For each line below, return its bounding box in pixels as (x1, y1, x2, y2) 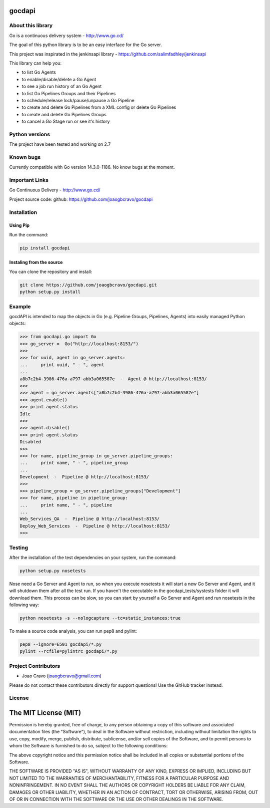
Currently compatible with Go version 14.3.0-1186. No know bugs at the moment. (9, 164, 175, 170)
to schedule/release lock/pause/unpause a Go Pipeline (21, 97, 134, 103)
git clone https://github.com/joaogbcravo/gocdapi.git (19, 282, 157, 288)
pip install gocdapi (19, 245, 70, 250)
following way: (9, 602, 39, 608)
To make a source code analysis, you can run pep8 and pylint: (9, 628, 137, 634)
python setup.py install (19, 289, 81, 295)
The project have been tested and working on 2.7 (9, 141, 111, 147)
